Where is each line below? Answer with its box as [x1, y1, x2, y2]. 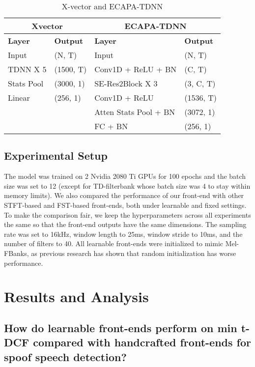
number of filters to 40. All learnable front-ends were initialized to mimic [4, 238, 224, 249]
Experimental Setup [4, 148, 108, 163]
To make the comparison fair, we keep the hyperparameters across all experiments [4, 209, 251, 220]
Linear [8, 92, 30, 103]
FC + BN [94, 120, 128, 132]
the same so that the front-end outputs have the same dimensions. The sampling [4, 219, 247, 229]
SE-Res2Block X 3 [94, 78, 158, 89]
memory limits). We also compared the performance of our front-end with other [4, 190, 244, 200]
